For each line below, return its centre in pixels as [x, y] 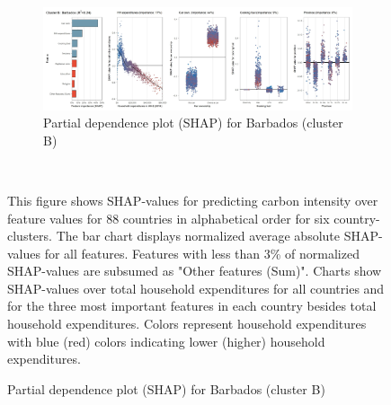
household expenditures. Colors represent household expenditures [187, 324]
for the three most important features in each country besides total [192, 306]
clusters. [30, 236]
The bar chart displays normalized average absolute [198, 236]
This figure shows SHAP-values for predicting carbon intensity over [193, 200]
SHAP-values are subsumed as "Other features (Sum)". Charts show [195, 271]
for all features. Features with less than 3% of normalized [202, 253]
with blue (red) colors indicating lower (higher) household [166, 341]
